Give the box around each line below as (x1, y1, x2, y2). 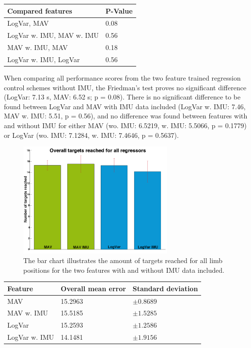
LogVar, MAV (7, 18, 49, 28)
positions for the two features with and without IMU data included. (23, 265, 224, 275)
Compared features (7, 5, 72, 16)
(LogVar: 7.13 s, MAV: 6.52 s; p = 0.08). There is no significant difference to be (4, 92, 241, 102)
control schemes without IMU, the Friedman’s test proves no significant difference (4, 82, 247, 92)
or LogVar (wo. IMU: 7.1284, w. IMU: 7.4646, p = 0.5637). (4, 130, 179, 140)
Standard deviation (132, 283, 198, 293)
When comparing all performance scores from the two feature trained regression (4, 72, 241, 83)
